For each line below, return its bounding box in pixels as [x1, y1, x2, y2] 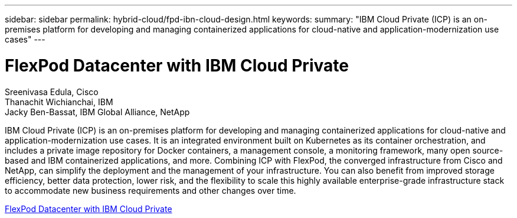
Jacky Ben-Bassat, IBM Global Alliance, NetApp [5, 106, 190, 117]
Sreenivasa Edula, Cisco [5, 86, 99, 97]
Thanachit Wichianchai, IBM [5, 96, 113, 107]
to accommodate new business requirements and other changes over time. [5, 185, 296, 196]
